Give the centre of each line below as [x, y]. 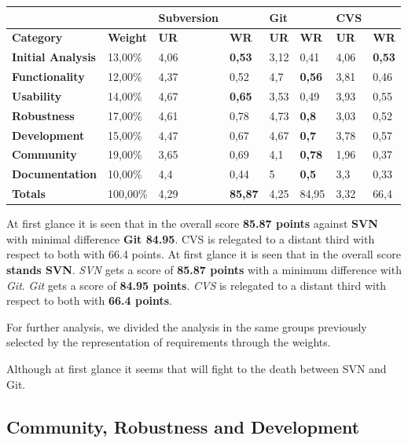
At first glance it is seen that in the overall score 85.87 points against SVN [192, 223]
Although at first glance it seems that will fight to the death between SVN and [197, 368]
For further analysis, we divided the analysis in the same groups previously [187, 326]
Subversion [188, 17]
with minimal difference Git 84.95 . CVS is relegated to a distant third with [191, 238]
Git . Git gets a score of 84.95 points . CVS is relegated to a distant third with [197, 285]
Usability [37, 95]
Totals [29, 194]
